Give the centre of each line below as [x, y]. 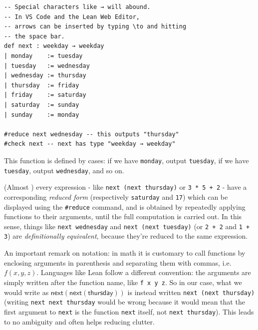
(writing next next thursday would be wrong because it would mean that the [125, 302]
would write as [26, 292]
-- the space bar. [34, 36]
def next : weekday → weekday [54, 46]
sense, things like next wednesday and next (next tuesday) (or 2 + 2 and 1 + [127, 226]
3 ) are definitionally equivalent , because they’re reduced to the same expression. [126, 236]
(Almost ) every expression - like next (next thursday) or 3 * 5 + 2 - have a [126, 187]
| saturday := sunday [42, 105]
